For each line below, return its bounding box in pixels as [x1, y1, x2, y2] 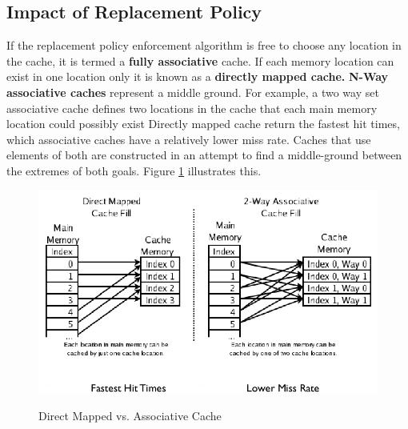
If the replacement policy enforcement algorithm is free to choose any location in [6, 37, 402, 54]
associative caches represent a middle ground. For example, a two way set [6, 83, 379, 100]
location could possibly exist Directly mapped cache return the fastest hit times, [6, 115, 400, 132]
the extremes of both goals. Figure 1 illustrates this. [6, 162, 262, 178]
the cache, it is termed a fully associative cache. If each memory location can [6, 52, 394, 69]
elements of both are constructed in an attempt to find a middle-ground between [6, 146, 402, 163]
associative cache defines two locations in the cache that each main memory [6, 99, 378, 116]
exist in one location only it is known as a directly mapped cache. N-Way [6, 68, 389, 85]
